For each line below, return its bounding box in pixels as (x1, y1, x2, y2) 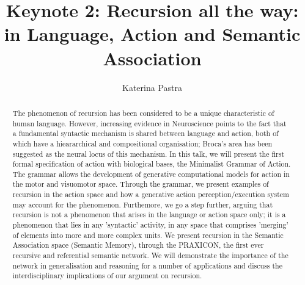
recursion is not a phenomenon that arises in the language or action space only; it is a (12, 209, 286, 220)
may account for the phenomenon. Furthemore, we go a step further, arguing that (12, 199, 273, 209)
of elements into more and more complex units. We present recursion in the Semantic (12, 229, 284, 240)
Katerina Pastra (122, 81, 182, 93)
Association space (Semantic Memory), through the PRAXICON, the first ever (12, 240, 264, 250)
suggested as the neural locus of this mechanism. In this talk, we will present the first (12, 148, 285, 159)
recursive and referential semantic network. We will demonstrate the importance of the (12, 250, 288, 261)
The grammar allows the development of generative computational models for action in (12, 168, 290, 179)
